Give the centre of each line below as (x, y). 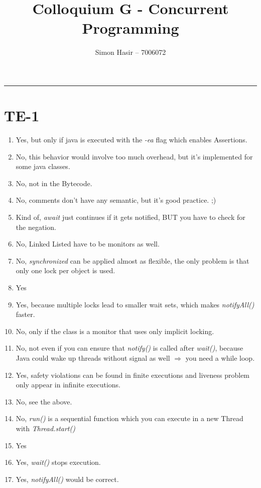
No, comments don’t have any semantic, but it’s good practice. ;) (116, 200)
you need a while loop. (220, 357)
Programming (130, 28)
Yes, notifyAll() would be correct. (67, 479)
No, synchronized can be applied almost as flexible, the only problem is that (133, 260)
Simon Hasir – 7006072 (130, 52)
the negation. (36, 227)
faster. (25, 314)
